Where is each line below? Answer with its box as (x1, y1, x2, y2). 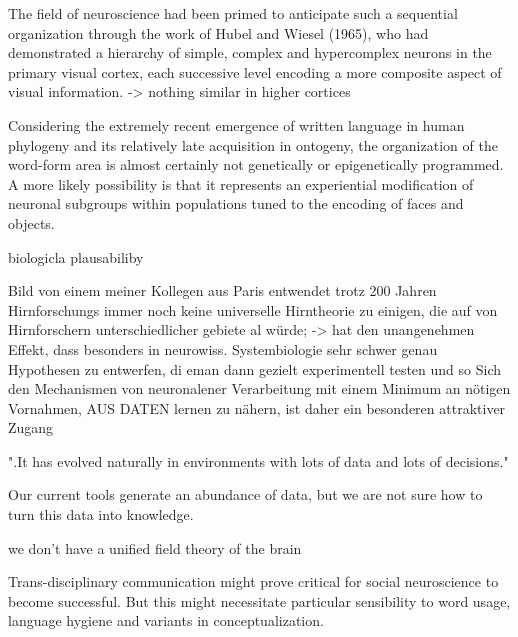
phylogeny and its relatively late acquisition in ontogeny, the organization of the (8, 134, 498, 155)
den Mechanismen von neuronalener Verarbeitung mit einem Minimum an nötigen (8, 378, 511, 399)
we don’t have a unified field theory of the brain (8, 537, 302, 558)
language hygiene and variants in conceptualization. (8, 610, 324, 631)
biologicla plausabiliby (8, 246, 144, 267)
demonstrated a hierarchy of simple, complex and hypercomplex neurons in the (8, 42, 492, 63)
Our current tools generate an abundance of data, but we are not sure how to (8, 484, 483, 505)
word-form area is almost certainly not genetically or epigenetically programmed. (8, 154, 504, 175)
